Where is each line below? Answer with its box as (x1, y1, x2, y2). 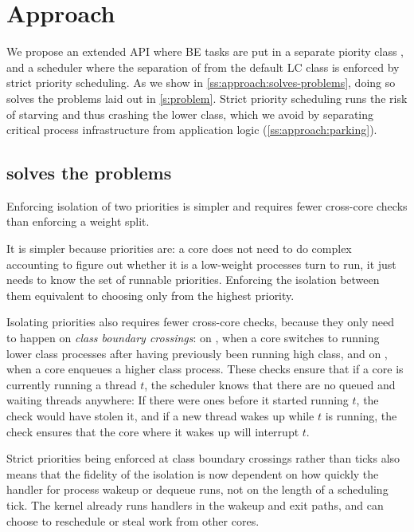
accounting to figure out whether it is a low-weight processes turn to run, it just (6, 255, 396, 272)
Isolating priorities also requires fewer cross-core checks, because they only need (6, 313, 394, 330)
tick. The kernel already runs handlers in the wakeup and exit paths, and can (6, 496, 384, 513)
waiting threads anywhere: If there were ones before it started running (6, 392, 349, 408)
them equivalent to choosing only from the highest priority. (6, 286, 295, 303)
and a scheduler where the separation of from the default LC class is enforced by (6, 58, 400, 75)
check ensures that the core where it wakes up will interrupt (6, 423, 299, 439)
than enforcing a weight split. (6, 213, 150, 230)
